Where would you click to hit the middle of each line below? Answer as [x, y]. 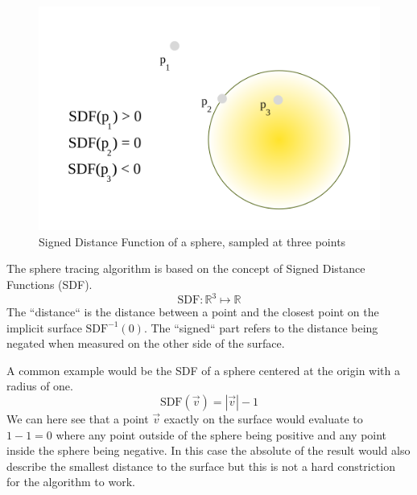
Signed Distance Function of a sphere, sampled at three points [192, 241]
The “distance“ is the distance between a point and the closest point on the [193, 312]
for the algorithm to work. [71, 482]
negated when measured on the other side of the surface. [146, 343]
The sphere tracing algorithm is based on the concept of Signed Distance [186, 268]
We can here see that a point [78, 418]
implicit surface [44, 327]
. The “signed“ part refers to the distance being [261, 327]
